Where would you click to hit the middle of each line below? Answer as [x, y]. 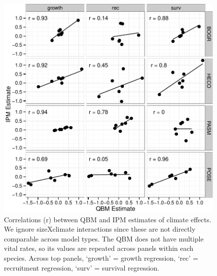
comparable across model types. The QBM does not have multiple [104, 238]
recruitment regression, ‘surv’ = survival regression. [82, 267]
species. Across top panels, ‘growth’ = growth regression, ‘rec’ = [101, 258]
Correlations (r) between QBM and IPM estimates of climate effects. [108, 219]
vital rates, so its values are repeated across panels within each [99, 248]
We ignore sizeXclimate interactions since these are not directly [100, 229]
